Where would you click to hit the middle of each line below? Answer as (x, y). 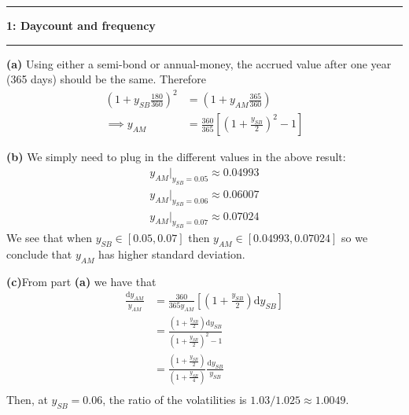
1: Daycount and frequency (81, 25)
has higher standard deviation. (172, 254)
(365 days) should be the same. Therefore (106, 79)
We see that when (49, 238)
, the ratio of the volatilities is (175, 399)
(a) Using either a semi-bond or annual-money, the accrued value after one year (199, 63)
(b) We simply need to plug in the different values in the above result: (176, 157)
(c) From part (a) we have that (81, 281)
